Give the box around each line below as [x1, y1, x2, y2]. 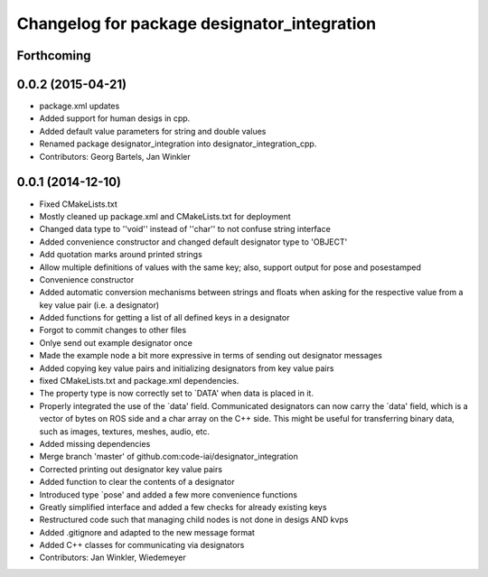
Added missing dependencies [39, 438, 151, 449]
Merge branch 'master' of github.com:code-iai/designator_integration [39, 451, 298, 462]
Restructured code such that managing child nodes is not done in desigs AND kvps [39, 515, 349, 526]
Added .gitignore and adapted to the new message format [39, 526, 255, 537]
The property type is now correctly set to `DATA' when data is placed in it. [39, 388, 314, 399]
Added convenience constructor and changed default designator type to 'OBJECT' [39, 236, 348, 247]
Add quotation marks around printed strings [39, 249, 202, 260]
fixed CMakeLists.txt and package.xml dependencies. [39, 376, 239, 386]
